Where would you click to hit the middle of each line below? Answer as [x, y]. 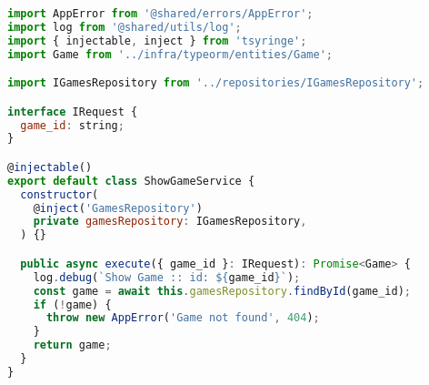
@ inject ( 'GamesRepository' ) [118, 208]
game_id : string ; [72, 125]
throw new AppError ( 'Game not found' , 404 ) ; [183, 318]
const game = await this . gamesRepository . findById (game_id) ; [222, 291]
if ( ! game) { [72, 304]
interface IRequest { [73, 111]
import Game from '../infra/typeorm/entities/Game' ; [170, 54]
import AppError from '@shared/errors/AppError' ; [160, 14]
